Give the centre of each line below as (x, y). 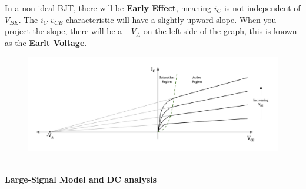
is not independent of (262, 8)
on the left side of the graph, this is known (220, 31)
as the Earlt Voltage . (46, 42)
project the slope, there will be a (64, 31)
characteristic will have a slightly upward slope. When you (171, 19)
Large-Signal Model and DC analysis (81, 179)
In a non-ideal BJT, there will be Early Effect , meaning (108, 8)
